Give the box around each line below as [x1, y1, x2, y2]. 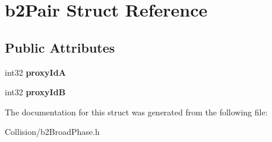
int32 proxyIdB [5, 86, 66, 98]
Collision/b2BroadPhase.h [5, 125, 100, 138]
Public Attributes [5, 38, 115, 56]
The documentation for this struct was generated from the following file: [5, 105, 268, 118]
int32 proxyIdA [5, 66, 66, 78]
